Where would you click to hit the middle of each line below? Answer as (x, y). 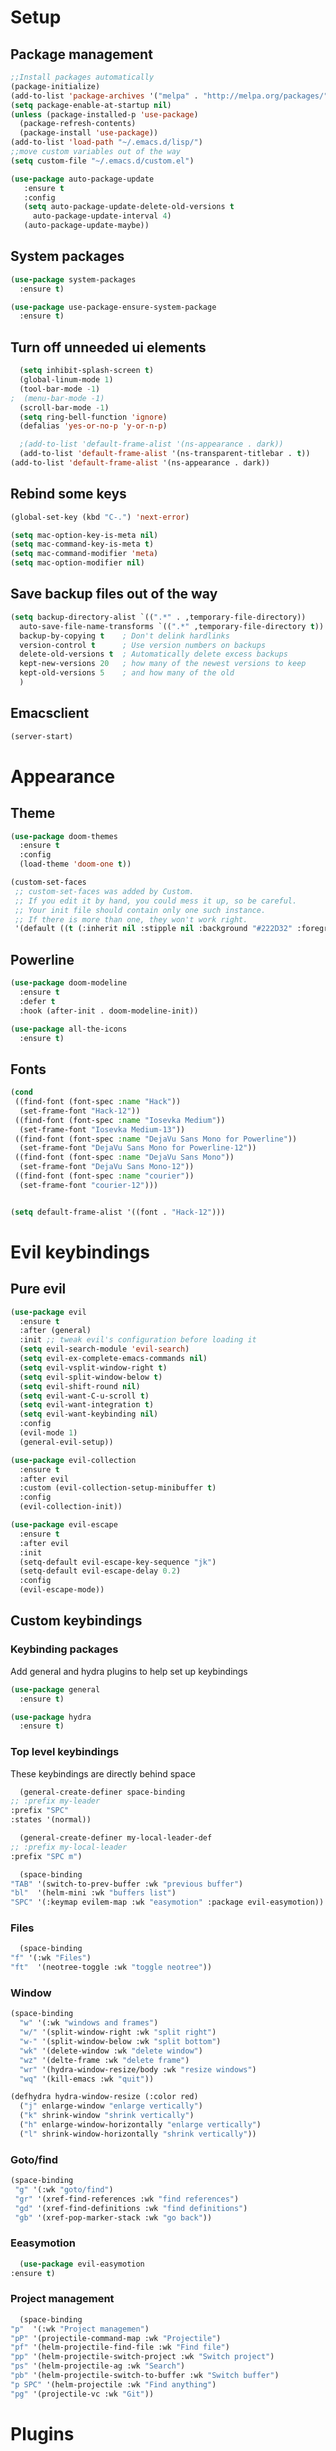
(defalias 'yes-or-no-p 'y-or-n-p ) (93, 426)
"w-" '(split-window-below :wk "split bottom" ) (120, 2042)
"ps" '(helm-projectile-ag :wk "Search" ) (98, 2366)
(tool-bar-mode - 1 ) (60, 389)
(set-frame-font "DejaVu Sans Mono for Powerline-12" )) (138, 1148)
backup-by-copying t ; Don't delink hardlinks (124, 636)
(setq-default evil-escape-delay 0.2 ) (100, 1571)
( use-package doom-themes (64, 836)
